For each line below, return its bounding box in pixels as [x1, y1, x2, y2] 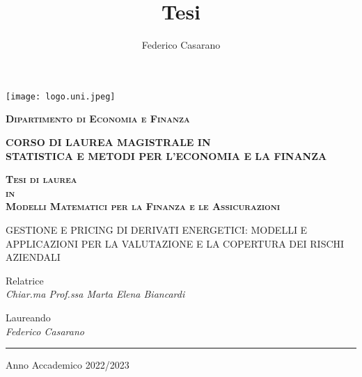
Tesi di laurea [6, 172, 77, 186]
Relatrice [6, 273, 44, 287]
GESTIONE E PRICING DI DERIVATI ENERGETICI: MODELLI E [6, 222, 308, 236]
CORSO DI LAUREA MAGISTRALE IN [6, 134, 211, 149]
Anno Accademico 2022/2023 [6, 358, 129, 372]
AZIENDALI [6, 250, 61, 264]
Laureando [6, 310, 51, 324]
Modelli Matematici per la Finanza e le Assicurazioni [6, 199, 281, 214]
